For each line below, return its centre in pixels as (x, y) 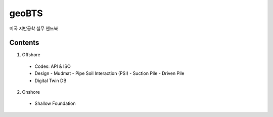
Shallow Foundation (55, 103)
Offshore (31, 55)
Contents (24, 43)
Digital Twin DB (51, 81)
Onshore (31, 92)
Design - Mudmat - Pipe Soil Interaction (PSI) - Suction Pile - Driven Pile (109, 73)
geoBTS (26, 13)
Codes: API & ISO (53, 66)
